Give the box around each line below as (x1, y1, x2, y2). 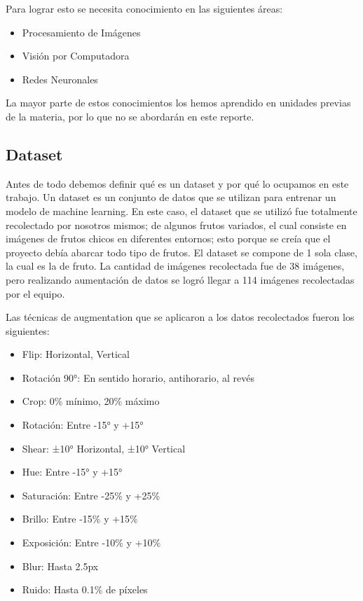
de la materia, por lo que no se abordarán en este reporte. (6, 109, 254, 123)
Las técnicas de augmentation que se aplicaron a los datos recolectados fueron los (6, 310, 355, 324)
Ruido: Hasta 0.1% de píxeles (22, 582, 148, 597)
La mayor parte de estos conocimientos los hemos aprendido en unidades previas (6, 95, 351, 110)
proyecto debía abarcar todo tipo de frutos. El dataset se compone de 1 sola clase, (6, 244, 357, 259)
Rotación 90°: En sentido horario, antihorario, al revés (22, 370, 254, 385)
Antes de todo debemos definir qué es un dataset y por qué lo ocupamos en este (6, 176, 349, 191)
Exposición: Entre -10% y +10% (22, 535, 161, 550)
